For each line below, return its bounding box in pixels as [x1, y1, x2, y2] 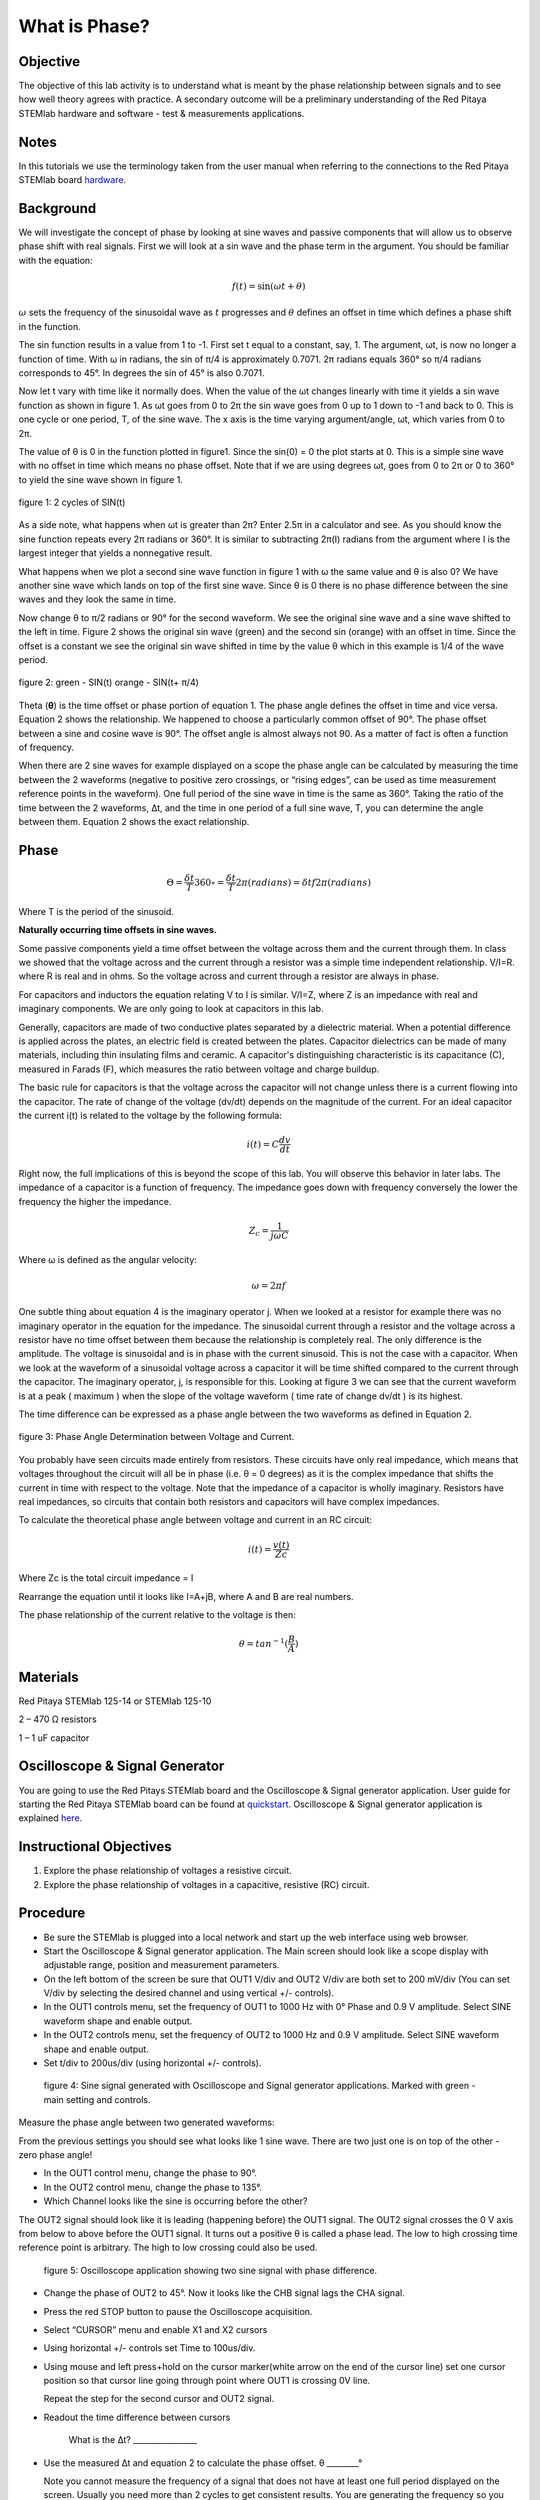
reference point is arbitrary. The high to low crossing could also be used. [18, 2241, 318, 2254]
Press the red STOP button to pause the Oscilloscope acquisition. [43, 2305, 313, 2317]
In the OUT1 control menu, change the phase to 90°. [43, 2167, 257, 2179]
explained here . [18, 1812, 83, 1824]
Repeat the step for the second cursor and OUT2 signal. [43, 2393, 275, 2405]
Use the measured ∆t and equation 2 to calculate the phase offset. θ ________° [43, 2456, 363, 2469]
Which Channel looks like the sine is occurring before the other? [43, 2195, 308, 2207]
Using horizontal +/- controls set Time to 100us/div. [43, 2342, 256, 2354]
